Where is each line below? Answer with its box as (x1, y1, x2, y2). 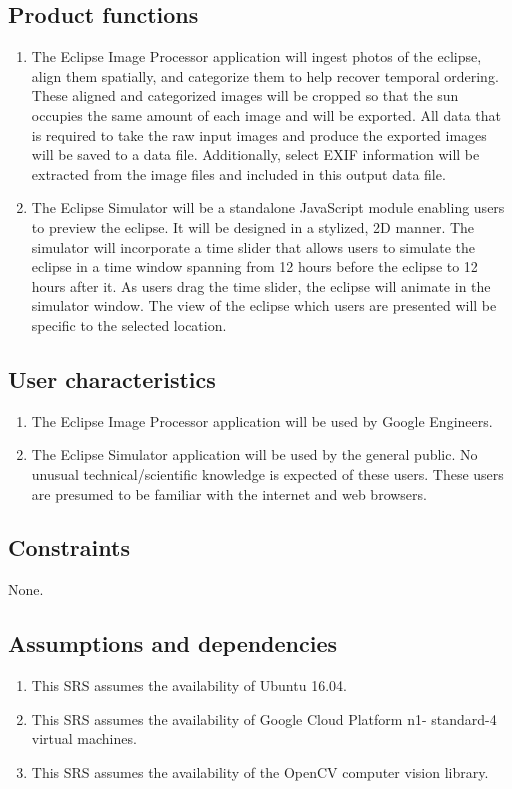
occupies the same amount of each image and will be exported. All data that (31, 104, 501, 125)
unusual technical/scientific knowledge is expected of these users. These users (31, 463, 504, 484)
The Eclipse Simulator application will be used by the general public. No (31, 444, 478, 465)
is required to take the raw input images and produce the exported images (31, 124, 487, 145)
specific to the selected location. (31, 314, 227, 335)
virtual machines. (31, 728, 137, 749)
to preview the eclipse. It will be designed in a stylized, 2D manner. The (31, 216, 475, 237)
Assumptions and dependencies (8, 628, 338, 659)
